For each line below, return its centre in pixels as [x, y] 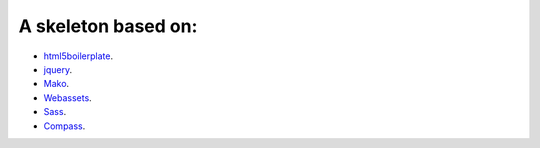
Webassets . [67, 97]
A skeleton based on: [108, 26]
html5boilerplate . [78, 56]
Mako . [56, 84]
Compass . [64, 126]
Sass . [55, 112]
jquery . [58, 69]
